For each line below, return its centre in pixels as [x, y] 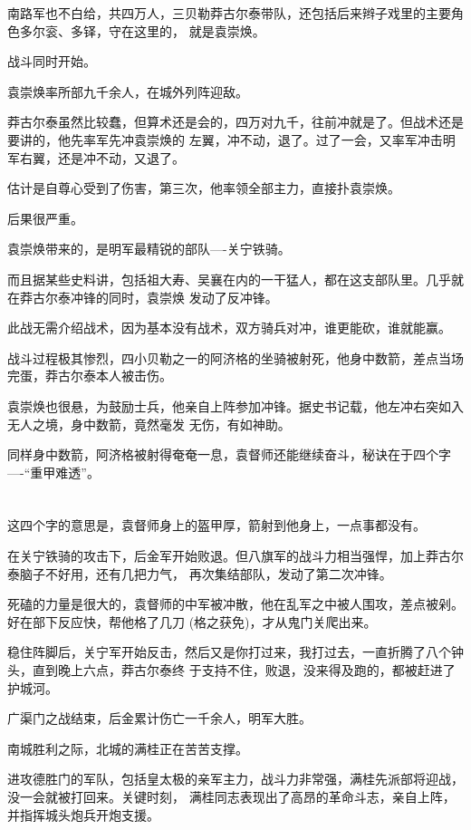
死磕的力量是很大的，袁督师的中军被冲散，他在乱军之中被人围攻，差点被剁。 [235, 604]
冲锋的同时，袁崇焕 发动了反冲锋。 [174, 297]
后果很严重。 [45, 218]
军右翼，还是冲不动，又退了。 [96, 157]
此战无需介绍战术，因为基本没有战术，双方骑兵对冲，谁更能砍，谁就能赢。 [229, 328]
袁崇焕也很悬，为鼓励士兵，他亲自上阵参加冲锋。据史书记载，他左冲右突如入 [235, 405]
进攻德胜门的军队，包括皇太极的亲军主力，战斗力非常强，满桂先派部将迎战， [235, 779]
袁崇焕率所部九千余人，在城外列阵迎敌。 [128, 91]
